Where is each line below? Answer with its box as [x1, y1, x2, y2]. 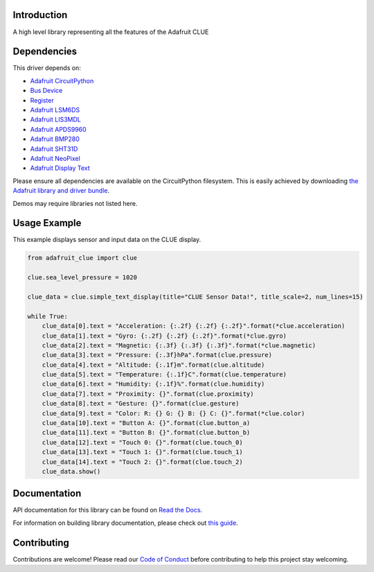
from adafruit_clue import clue [27, 254, 138, 262]
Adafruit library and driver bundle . [12, 187, 110, 195]
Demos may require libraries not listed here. [12, 199, 138, 207]
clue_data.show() [42, 467, 101, 475]
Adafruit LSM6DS [30, 105, 80, 114]
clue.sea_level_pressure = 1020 [27, 274, 138, 281]
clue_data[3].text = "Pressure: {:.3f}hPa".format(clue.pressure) [42, 351, 273, 359]
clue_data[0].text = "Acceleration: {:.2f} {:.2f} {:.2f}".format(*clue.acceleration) [42, 322, 346, 330]
